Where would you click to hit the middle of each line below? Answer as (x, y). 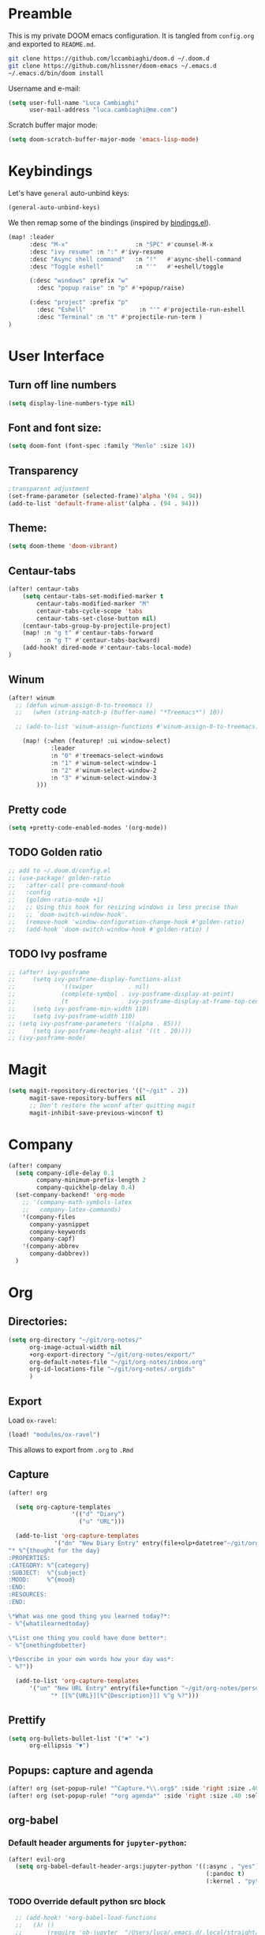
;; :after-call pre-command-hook (67, 885)
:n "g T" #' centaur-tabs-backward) (101, 640)
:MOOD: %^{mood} (42, 1580)
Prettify (27, 1721)
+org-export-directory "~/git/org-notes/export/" (112, 1355)
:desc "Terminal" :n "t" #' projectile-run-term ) (119, 317)
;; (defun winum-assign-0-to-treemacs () (84, 705)
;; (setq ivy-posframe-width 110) (72, 1016)
